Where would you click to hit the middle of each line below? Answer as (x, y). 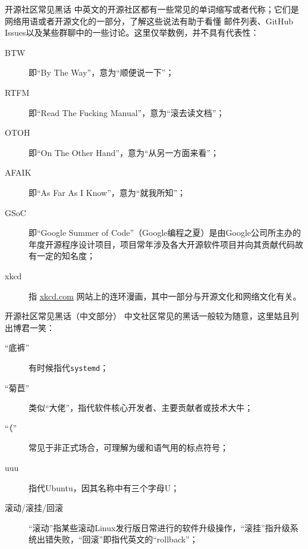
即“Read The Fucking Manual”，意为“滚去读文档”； (127, 112)
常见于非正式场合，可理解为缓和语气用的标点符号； (128, 447)
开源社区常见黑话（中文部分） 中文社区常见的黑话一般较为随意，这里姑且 (148, 316)
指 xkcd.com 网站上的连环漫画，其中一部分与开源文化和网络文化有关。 (165, 296)
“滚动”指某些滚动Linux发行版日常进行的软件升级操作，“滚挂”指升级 (159, 527)
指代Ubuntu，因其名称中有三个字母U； (104, 487)
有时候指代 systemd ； (69, 367)
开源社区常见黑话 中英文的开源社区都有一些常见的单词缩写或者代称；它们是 (152, 9)
